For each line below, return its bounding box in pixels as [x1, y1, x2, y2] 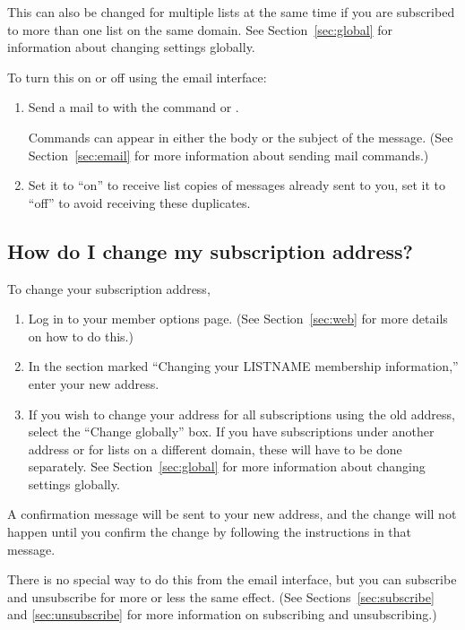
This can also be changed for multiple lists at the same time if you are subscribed [7, 3, 455, 21]
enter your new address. [28, 374, 159, 393]
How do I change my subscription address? [7, 237, 413, 264]
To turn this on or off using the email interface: [7, 67, 267, 86]
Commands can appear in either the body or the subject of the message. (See [28, 127, 453, 146]
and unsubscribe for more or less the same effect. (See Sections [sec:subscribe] [7, 587, 435, 606]
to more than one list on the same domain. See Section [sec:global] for [7, 20, 393, 39]
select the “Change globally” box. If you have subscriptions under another [28, 422, 435, 441]
